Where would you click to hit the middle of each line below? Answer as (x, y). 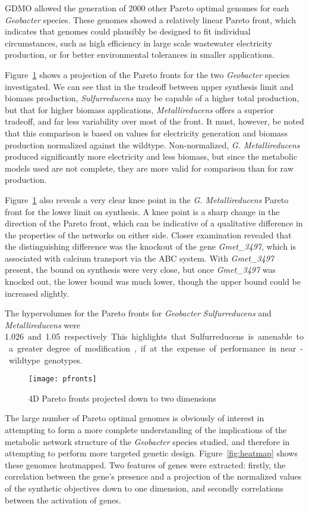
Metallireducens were (43, 324)
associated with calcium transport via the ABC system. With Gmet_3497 (139, 258)
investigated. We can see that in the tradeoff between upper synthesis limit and (149, 86)
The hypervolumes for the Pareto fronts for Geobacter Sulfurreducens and (138, 313)
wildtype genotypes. (45, 360)
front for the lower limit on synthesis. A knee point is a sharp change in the (142, 211)
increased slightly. (37, 293)
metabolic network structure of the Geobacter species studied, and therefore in (147, 441)
